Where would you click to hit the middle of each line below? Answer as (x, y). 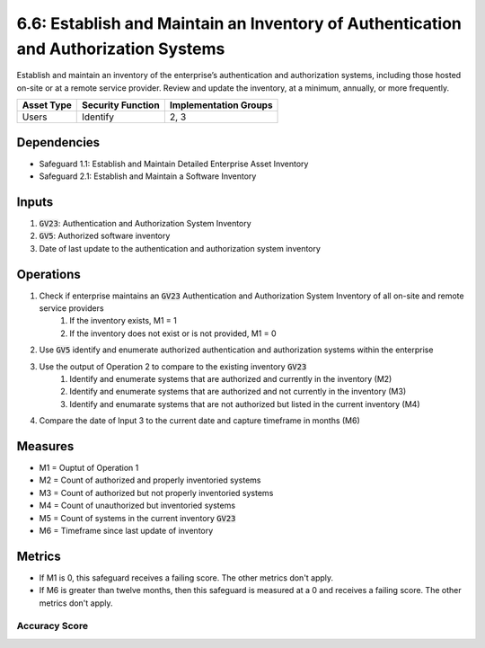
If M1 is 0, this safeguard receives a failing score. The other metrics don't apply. (186, 577)
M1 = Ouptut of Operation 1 (89, 468)
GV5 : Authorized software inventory (105, 236)
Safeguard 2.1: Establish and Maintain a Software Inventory (148, 176)
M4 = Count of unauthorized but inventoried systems (137, 506)
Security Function (121, 105)
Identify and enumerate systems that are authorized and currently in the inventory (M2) (231, 378)
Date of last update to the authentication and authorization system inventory (180, 248)
